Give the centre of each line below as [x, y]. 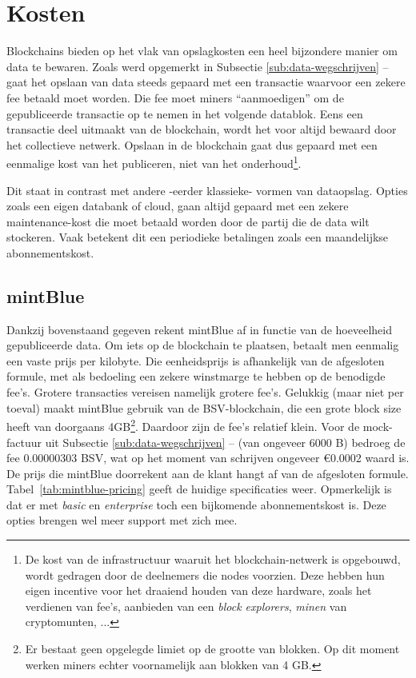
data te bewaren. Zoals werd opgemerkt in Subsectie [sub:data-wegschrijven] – [198, 66]
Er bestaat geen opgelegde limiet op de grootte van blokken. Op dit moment [212, 649]
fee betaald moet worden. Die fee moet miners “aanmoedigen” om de [175, 97]
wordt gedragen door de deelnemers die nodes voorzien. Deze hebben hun [205, 574]
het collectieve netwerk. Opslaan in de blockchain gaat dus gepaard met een [192, 144]
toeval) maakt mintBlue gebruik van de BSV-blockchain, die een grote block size [204, 407]
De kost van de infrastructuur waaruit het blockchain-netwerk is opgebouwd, [213, 559]
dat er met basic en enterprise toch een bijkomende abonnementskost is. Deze [196, 504]
